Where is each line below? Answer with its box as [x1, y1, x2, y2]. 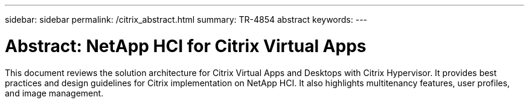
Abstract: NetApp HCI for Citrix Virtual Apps [5, 35, 367, 56]
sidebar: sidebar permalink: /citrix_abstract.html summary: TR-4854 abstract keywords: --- [5, 14, 368, 25]
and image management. [5, 87, 104, 98]
